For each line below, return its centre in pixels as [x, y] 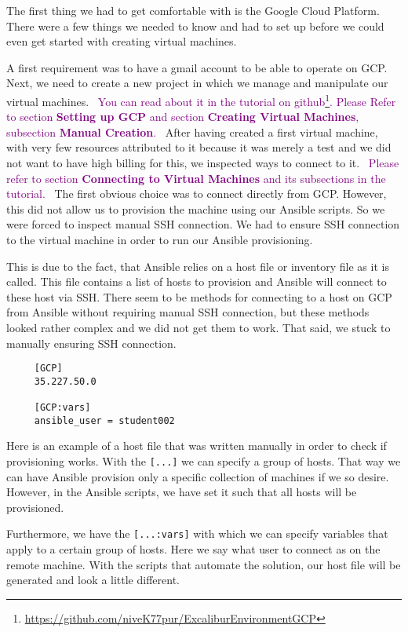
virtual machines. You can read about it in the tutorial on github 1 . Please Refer [201, 100]
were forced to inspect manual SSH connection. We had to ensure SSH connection [203, 224]
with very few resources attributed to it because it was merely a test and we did [199, 147]
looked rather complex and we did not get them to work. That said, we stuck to [199, 327]
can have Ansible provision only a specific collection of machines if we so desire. [198, 476]
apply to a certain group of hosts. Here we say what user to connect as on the [193, 549]
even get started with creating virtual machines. [122, 41]
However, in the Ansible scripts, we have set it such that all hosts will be [182, 492]
